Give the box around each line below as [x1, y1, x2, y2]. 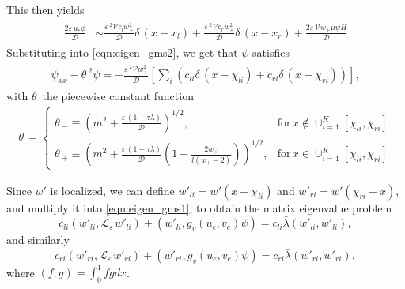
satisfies [252, 43, 290, 60]
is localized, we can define [50, 182, 175, 198]
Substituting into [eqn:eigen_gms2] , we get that [6, 43, 238, 60]
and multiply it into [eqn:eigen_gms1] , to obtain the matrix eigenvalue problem [6, 199, 392, 216]
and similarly [6, 231, 70, 248]
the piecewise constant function [42, 88, 194, 104]
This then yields [6, 2, 85, 17]
